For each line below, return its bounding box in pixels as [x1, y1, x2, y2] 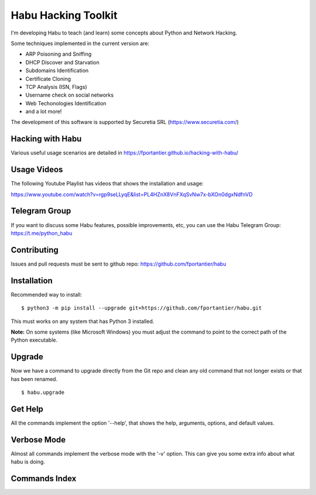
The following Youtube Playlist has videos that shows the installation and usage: [11, 180, 204, 187]
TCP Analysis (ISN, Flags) [25, 83, 87, 90]
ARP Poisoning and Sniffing [25, 50, 92, 58]
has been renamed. [11, 375, 58, 383]
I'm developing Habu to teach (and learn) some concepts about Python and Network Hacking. [11, 29, 238, 36]
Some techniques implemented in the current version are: [11, 40, 150, 47]
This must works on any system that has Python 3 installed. [11, 318, 154, 325]
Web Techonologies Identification [25, 99, 107, 106]
